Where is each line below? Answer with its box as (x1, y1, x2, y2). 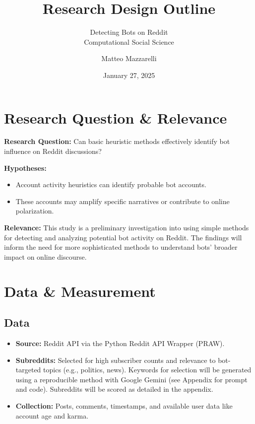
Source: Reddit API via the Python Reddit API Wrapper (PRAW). (15, 338, 225, 348)
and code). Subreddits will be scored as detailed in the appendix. (15, 384, 213, 394)
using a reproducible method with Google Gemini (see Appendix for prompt (15, 374, 248, 384)
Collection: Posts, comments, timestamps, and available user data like (15, 400, 233, 411)
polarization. (15, 206, 54, 216)
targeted (15, 364, 41, 375)
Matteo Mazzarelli (101, 53, 157, 64)
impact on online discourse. (4, 251, 87, 262)
